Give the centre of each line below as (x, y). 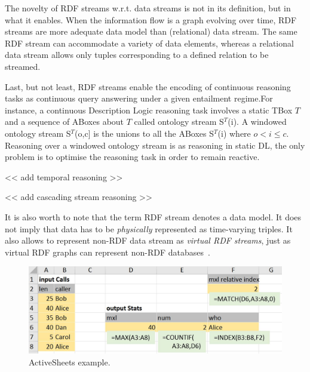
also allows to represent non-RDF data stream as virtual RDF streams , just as (148, 240)
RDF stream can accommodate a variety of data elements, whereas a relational (149, 43)
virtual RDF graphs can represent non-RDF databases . (108, 252)
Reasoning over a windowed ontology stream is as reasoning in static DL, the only (155, 145)
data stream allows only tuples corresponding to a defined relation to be (137, 55)
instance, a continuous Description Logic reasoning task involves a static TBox (149, 110)
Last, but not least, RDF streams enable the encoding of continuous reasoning (148, 86)
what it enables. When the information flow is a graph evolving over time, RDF (151, 19)
